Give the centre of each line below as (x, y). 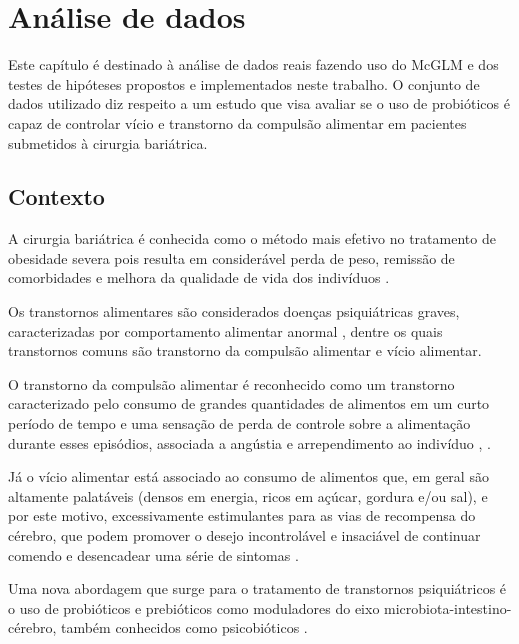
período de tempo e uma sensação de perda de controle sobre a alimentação (239, 423)
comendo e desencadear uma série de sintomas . (153, 554)
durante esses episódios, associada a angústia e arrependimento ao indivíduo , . (249, 442)
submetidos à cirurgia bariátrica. (108, 142)
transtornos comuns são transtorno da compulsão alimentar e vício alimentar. (245, 350)
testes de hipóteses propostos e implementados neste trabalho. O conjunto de (244, 83)
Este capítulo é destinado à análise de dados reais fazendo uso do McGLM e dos (253, 64)
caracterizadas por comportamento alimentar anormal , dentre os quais (225, 330)
